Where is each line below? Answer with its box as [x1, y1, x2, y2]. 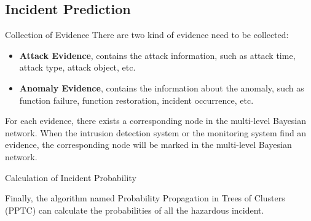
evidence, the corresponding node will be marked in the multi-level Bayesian [5, 138, 292, 151]
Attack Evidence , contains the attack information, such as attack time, [19, 48, 296, 61]
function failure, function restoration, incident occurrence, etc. [19, 93, 254, 106]
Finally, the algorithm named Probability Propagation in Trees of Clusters [5, 192, 285, 204]
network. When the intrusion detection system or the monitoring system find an [5, 126, 307, 139]
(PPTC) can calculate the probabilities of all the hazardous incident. [5, 203, 264, 216]
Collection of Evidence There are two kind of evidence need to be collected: [5, 28, 289, 41]
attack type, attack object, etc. [19, 61, 136, 74]
